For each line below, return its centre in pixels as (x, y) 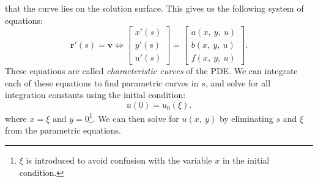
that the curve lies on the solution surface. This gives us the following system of (154, 8)
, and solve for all (238, 82)
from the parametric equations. (63, 130)
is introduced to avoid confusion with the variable (119, 160)
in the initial (246, 160)
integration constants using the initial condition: (95, 95)
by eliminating (246, 118)
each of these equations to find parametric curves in (102, 82)
